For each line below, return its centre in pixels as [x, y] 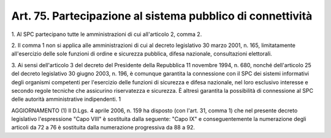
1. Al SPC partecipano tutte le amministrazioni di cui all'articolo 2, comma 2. [107, 34]
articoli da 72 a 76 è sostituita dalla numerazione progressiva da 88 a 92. [103, 128]
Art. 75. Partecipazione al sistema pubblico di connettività [162, 16]
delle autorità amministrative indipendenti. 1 [66, 99]
